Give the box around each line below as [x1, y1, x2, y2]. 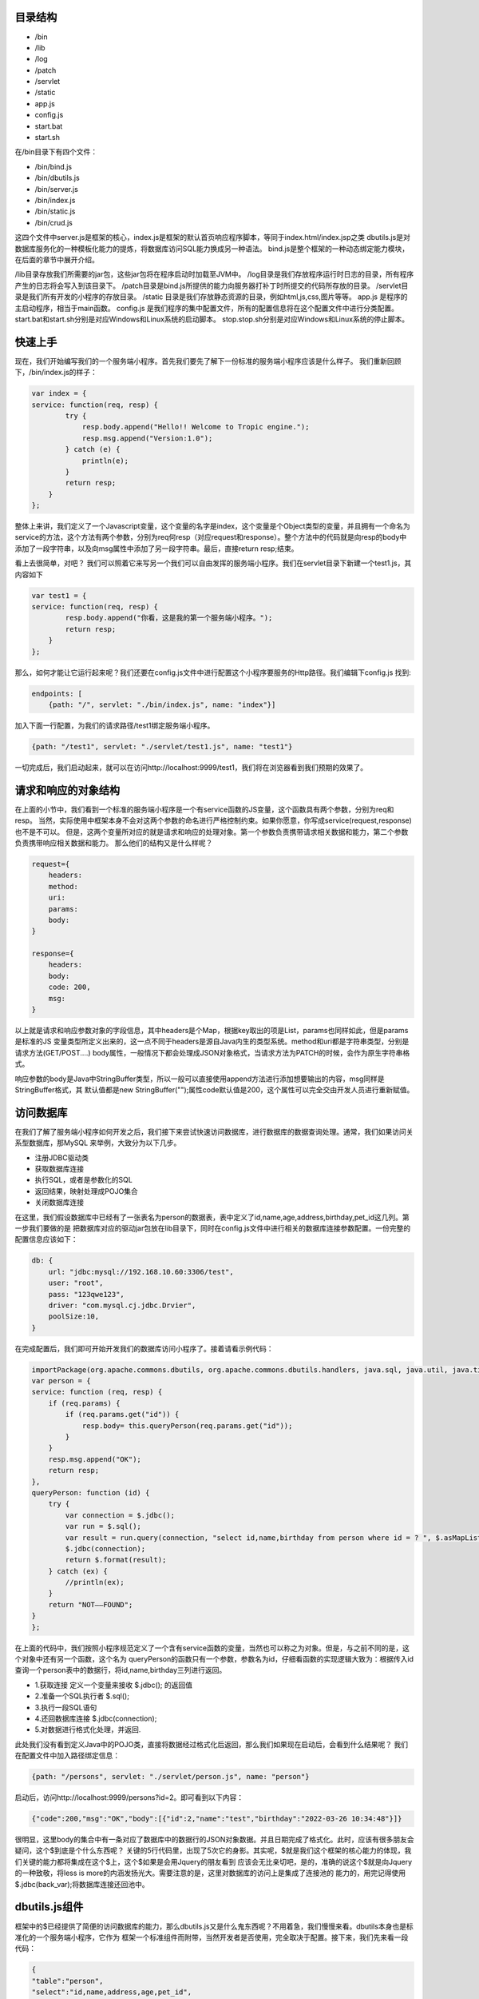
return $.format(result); [65, 1555, 167, 1565]
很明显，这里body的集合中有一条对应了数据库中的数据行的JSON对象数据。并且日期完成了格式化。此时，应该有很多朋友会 [14, 1835, 414, 1845]
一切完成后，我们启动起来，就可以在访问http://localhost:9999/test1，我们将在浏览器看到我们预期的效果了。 [14, 762, 368, 772]
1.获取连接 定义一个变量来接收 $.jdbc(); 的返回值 [34, 1680, 193, 1690]
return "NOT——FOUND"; [48, 1600, 133, 1609]
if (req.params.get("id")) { [65, 1410, 180, 1419]
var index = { [31, 389, 87, 398]
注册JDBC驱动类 [34, 1152, 89, 1163]
